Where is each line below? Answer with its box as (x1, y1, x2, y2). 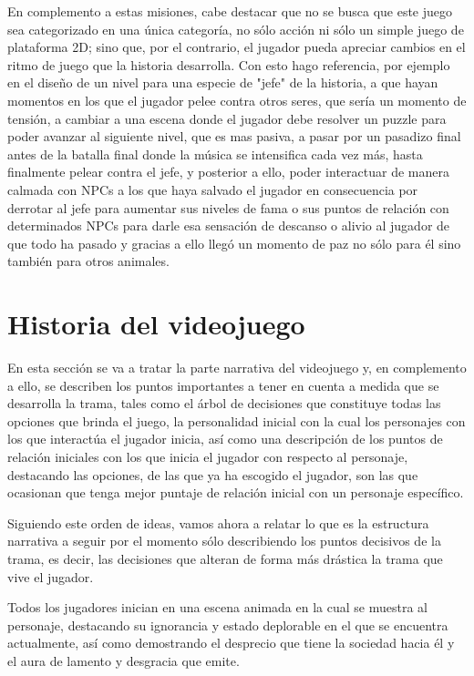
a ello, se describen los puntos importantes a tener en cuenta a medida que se (7, 375, 439, 394)
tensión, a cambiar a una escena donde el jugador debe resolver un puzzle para (7, 108, 447, 128)
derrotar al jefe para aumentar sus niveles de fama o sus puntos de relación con (7, 198, 449, 217)
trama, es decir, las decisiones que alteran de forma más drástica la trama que (7, 548, 443, 568)
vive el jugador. (7, 567, 94, 586)
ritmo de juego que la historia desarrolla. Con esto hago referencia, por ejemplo (7, 55, 450, 74)
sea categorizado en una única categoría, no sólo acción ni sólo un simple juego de (7, 19, 464, 38)
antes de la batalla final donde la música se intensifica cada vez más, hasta (7, 144, 423, 163)
